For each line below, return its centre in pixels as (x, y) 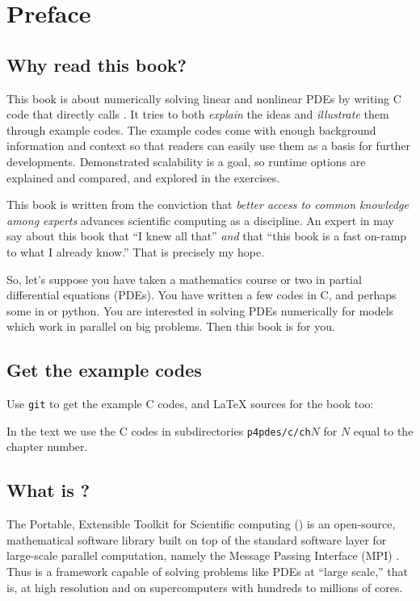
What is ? (48, 490)
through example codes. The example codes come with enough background (191, 129)
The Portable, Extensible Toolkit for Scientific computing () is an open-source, (201, 524)
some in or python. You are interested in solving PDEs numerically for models (200, 310)
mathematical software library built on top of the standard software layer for (197, 539)
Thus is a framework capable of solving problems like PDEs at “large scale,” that (207, 571)
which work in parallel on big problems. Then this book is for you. (171, 326)
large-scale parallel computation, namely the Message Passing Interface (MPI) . (203, 555)
